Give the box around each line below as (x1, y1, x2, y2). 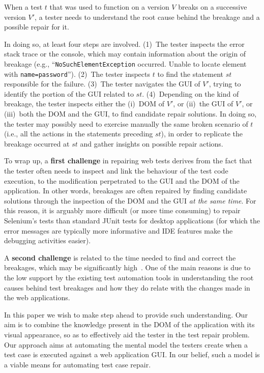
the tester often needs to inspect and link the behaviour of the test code (4, 165, 228, 176)
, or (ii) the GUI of (173, 98, 233, 109)
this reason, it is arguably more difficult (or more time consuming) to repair (4, 205, 241, 216)
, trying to (209, 78, 241, 89)
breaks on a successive (178, 2, 247, 12)
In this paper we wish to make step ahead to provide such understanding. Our (4, 309, 248, 320)
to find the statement (157, 68, 223, 79)
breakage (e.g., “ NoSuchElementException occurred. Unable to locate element (4, 58, 247, 69)
